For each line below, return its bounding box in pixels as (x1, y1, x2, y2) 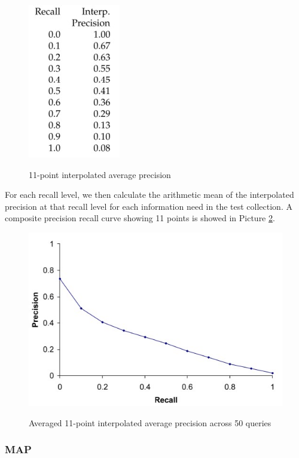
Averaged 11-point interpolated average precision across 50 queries (29, 416, 271, 429)
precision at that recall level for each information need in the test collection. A (5, 200, 292, 212)
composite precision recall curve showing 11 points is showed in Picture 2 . (5, 212, 275, 224)
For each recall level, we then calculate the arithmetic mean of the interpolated (5, 188, 294, 201)
